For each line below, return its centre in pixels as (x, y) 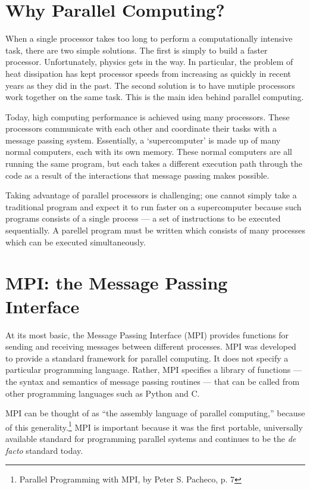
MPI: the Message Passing (117, 283)
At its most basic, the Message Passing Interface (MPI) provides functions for (147, 334)
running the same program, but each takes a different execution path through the (154, 163)
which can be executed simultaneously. (76, 242)
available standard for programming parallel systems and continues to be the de (151, 438)
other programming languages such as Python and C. (103, 393)
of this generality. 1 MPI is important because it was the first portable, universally (154, 426)
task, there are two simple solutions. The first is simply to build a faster (137, 50)
